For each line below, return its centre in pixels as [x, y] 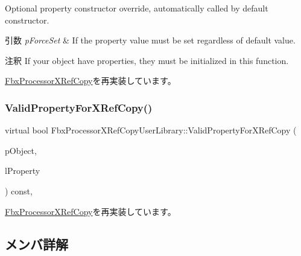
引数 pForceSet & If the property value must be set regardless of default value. [150, 40]
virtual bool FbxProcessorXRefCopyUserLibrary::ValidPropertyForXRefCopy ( [151, 130]
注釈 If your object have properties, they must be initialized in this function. [147, 60]
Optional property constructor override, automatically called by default [137, 8]
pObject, [21, 150]
